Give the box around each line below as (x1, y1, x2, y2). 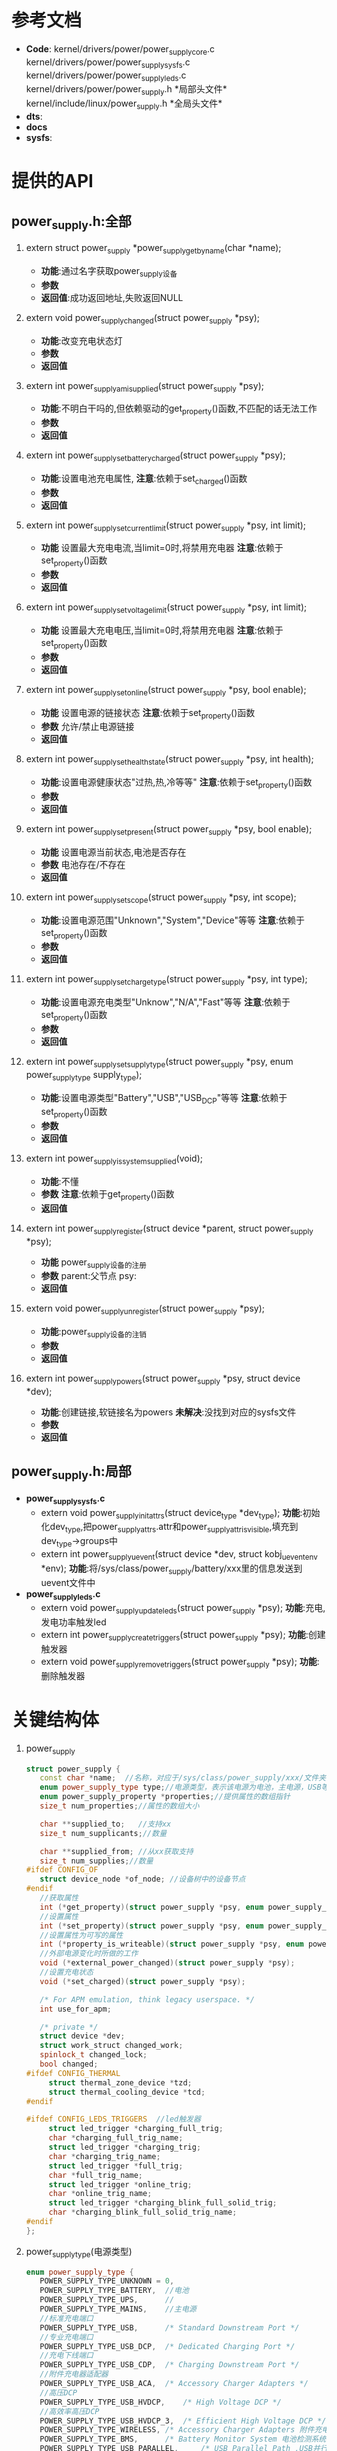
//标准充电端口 (39, 2313, 94, 2323)
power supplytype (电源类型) (25, 2245, 133, 2260)
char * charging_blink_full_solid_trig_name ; (48, 2207, 238, 2218)
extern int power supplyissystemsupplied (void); (25, 1152, 203, 1167)
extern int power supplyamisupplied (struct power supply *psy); (25, 379, 264, 394)
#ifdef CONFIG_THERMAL (25, 2068, 121, 2078)
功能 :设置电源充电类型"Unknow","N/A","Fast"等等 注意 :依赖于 (40, 996, 291, 1008)
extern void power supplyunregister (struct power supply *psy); (25, 1302, 266, 1317)
